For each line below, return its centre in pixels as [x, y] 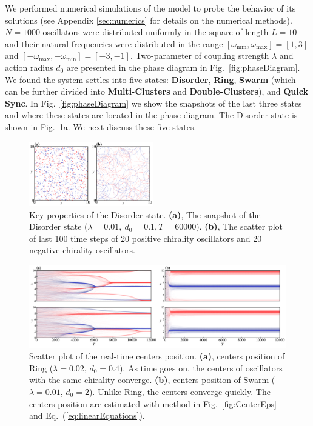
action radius [29, 67]
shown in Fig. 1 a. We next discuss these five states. [101, 126]
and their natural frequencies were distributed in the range [114, 43]
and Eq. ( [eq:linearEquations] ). [87, 415]
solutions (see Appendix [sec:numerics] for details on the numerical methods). [149, 20]
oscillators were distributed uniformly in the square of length [156, 32]
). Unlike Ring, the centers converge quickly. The [180, 391]
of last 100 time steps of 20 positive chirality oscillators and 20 [146, 238]
